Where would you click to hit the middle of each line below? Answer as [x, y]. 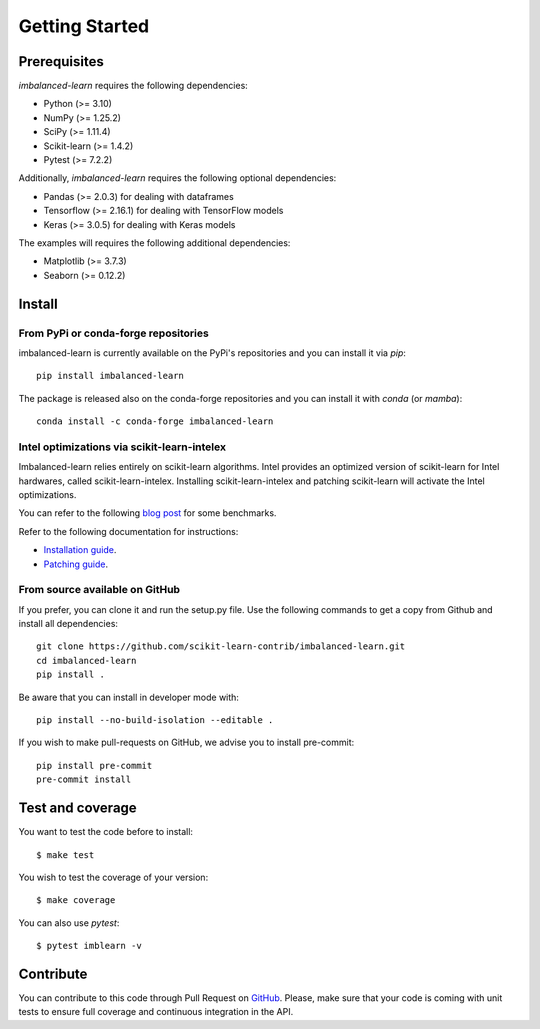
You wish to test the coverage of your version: [113, 877]
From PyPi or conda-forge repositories [113, 333]
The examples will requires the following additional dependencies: [154, 242]
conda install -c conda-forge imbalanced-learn [155, 421]
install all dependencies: [68, 624]
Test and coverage [77, 808]
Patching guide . [76, 564]
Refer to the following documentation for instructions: [128, 531]
